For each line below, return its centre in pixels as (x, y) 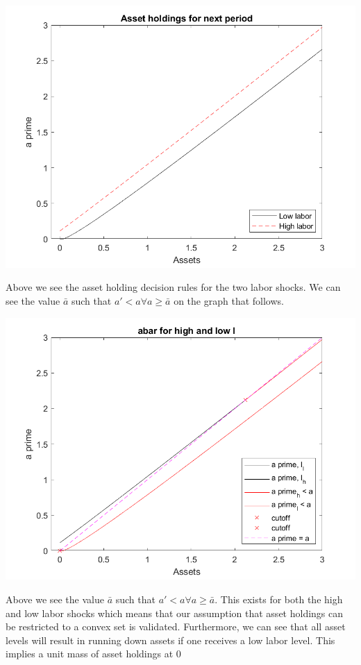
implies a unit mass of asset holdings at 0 (93, 654)
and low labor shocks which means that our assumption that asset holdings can (175, 613)
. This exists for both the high (279, 599)
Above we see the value (55, 599)
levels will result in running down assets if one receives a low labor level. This (170, 640)
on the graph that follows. (229, 301)
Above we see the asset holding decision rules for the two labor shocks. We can (173, 287)
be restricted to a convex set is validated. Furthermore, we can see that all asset (176, 626)
